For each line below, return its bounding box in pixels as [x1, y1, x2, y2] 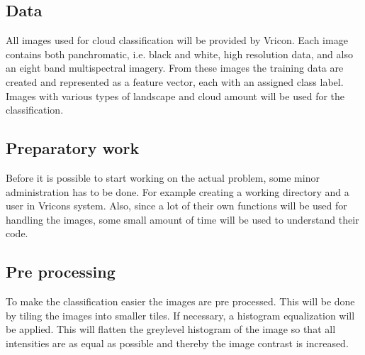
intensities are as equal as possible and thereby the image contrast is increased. [6, 335, 349, 350]
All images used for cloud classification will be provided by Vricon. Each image [6, 33, 348, 48]
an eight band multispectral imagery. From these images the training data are [6, 60, 344, 75]
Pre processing [6, 261, 116, 283]
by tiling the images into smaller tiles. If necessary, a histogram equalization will [6, 307, 355, 322]
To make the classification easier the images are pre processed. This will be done [6, 294, 355, 309]
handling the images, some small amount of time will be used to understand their [6, 212, 359, 226]
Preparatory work [6, 137, 140, 159]
